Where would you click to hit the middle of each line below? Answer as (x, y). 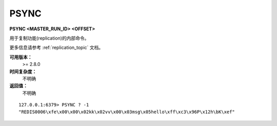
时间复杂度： (23, 71)
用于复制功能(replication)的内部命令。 (49, 38)
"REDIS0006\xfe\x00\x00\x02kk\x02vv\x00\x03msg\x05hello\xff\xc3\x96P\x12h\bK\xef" (127, 112)
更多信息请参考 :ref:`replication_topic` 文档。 (56, 48)
